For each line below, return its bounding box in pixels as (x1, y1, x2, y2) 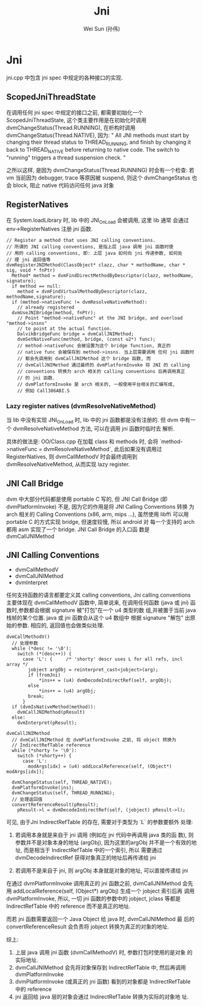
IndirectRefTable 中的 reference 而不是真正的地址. (6, 902, 131, 910)
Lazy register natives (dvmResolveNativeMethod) (6, 401, 156, 410)
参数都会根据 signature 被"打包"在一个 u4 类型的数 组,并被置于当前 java (18, 606, 196, 614)
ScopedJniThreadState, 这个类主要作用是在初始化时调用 (6, 116, 147, 124)
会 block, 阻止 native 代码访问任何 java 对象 (6, 182, 115, 189)
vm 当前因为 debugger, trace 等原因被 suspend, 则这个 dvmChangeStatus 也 (6, 174, 198, 181)
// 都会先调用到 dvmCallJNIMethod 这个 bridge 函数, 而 (17, 355, 151, 361)
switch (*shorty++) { (17, 753, 72, 759)
